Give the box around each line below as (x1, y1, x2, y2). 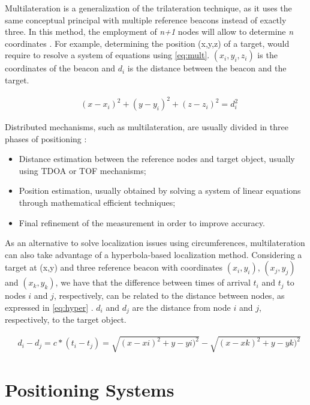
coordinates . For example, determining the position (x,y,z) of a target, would (5, 37, 290, 49)
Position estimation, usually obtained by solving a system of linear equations (19, 184, 301, 197)
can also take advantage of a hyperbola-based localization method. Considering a (5, 248, 302, 260)
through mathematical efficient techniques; (19, 196, 176, 209)
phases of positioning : (5, 132, 87, 145)
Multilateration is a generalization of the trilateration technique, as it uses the (5, 2, 292, 14)
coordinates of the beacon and (5, 62, 116, 74)
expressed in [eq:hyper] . (5, 301, 94, 314)
